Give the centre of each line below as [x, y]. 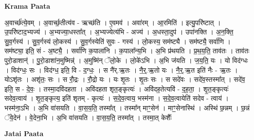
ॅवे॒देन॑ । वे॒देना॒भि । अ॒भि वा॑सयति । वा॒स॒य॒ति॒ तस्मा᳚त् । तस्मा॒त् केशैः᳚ [88, 117]
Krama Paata [27, 6]
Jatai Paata [24, 133]
